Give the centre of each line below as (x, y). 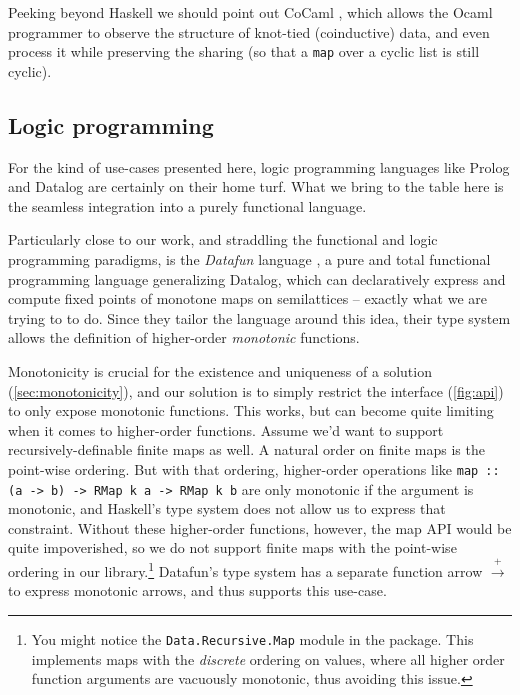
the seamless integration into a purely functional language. (187, 205)
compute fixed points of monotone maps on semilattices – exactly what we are (248, 298)
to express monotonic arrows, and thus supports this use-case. (197, 590)
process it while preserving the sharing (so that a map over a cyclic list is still (244, 51)
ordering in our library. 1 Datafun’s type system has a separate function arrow (245, 569)
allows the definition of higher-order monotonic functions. (184, 337)
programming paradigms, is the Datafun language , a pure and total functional (249, 259)
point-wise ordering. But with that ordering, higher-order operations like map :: (254, 468)
